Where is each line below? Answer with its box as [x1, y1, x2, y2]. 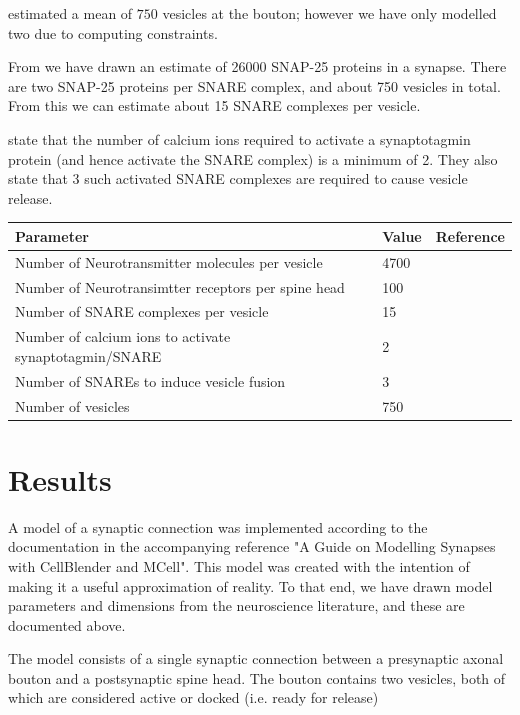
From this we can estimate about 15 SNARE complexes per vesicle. [8, 95, 421, 116]
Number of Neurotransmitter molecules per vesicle [15, 251, 323, 272]
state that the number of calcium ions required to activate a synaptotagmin [8, 128, 471, 149]
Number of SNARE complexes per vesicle [15, 301, 269, 322]
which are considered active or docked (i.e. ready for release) [8, 687, 379, 708]
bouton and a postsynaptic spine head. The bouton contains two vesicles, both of [8, 667, 506, 688]
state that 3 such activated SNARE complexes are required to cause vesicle [8, 168, 468, 189]
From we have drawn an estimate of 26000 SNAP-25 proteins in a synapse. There [8, 56, 507, 77]
